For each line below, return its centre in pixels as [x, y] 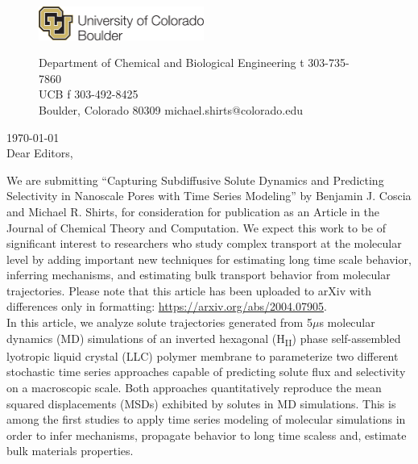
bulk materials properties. [70, 451]
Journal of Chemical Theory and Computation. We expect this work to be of [196, 227]
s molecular [347, 322]
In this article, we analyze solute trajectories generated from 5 [159, 322]
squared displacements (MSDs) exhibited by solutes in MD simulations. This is [201, 403]
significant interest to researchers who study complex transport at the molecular [204, 243]
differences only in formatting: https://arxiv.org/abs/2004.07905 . [167, 306]
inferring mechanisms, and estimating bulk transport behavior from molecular [199, 275]
